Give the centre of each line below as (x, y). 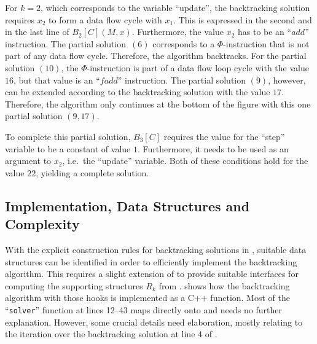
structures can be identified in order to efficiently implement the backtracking (151, 261)
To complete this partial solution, (68, 136)
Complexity (42, 224)
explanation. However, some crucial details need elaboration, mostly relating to (154, 322)
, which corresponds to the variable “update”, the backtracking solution (175, 7)
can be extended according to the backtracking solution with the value (138, 92)
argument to (28, 161)
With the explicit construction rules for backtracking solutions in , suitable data (156, 249)
